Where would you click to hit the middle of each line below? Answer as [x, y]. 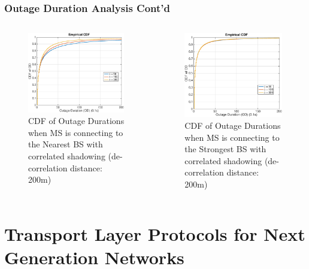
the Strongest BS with [225, 149]
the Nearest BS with [66, 144]
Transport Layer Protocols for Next [155, 233]
